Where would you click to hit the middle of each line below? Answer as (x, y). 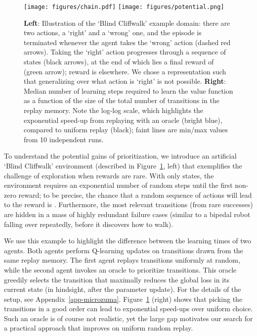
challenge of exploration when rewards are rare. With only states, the (109, 175)
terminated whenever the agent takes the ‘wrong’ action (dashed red (127, 42)
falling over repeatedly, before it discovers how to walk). (89, 224)
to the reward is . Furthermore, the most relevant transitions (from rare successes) (128, 204)
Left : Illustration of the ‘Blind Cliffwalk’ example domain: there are (127, 23)
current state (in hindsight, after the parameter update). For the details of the (123, 289)
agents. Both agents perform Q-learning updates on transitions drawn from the (124, 250)
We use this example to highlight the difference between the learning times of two (128, 241)
